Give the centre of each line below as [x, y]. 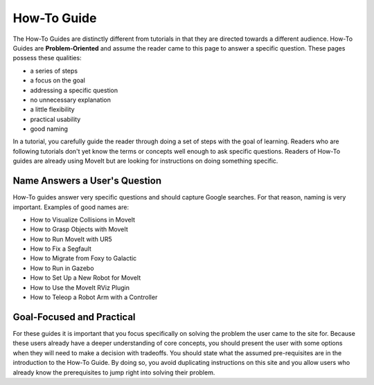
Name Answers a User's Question [87, 181]
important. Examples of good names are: [71, 207]
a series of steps [54, 71]
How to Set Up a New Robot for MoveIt [86, 278]
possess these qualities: [47, 58]
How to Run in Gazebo [62, 268]
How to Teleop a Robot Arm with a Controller [94, 297]
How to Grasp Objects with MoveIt [79, 229]
